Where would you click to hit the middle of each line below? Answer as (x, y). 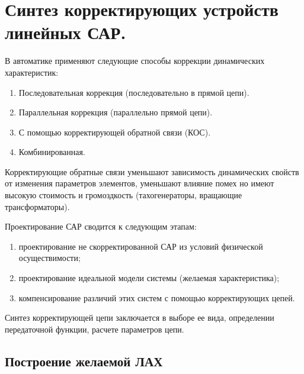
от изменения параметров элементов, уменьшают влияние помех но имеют (140, 183)
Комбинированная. (52, 152)
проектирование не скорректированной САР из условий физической (141, 246)
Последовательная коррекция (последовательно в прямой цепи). (134, 92)
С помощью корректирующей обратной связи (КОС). (115, 132)
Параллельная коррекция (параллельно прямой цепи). (116, 112)
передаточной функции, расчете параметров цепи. (95, 329)
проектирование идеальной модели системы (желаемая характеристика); (149, 278)
